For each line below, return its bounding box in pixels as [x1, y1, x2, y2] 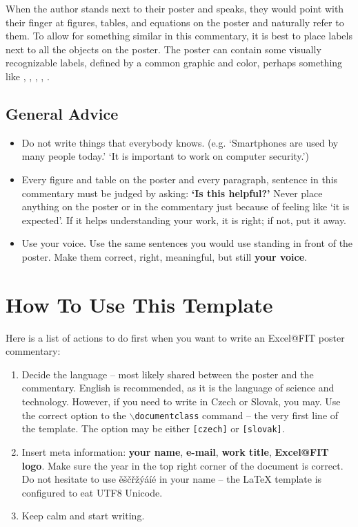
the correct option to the [21, 407, 126, 422]
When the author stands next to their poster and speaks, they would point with [6, 1, 344, 15]
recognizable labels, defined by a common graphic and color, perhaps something [6, 55, 343, 70]
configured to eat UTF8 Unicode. [21, 485, 163, 499]
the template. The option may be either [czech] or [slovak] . [21, 421, 285, 436]
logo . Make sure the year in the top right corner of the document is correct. [21, 458, 344, 472]
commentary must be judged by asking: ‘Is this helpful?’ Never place [21, 185, 323, 200]
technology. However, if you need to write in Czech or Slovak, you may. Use [21, 394, 341, 409]
